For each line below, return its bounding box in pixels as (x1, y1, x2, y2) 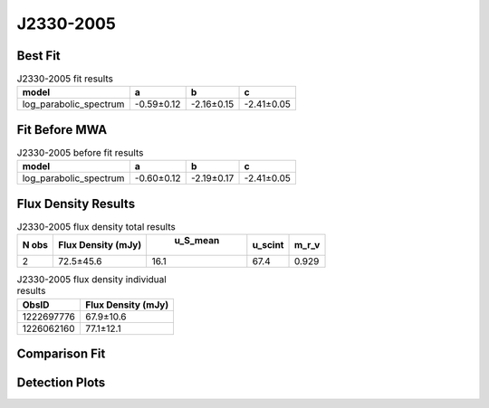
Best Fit (16, 48, 61, 63)
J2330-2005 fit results (16, 72, 113, 85)
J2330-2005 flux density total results (16, 221, 176, 233)
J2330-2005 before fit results (16, 147, 144, 159)
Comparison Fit (16, 346, 106, 362)
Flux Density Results (16, 195, 136, 212)
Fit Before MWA (16, 122, 108, 138)
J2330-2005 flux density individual (16, 273, 167, 286)
